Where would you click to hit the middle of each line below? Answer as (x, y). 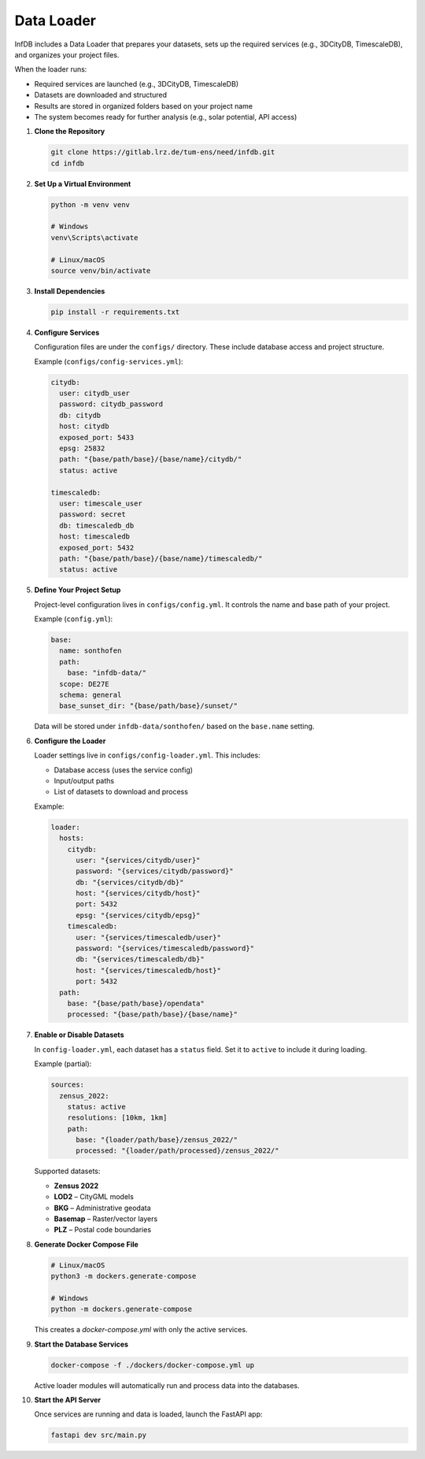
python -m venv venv (90, 204)
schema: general (91, 695)
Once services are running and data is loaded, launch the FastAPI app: (148, 1414)
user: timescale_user (101, 503)
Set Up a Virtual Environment (83, 183)
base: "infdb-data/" (107, 673)
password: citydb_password (111, 404)
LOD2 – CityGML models (94, 1197)
